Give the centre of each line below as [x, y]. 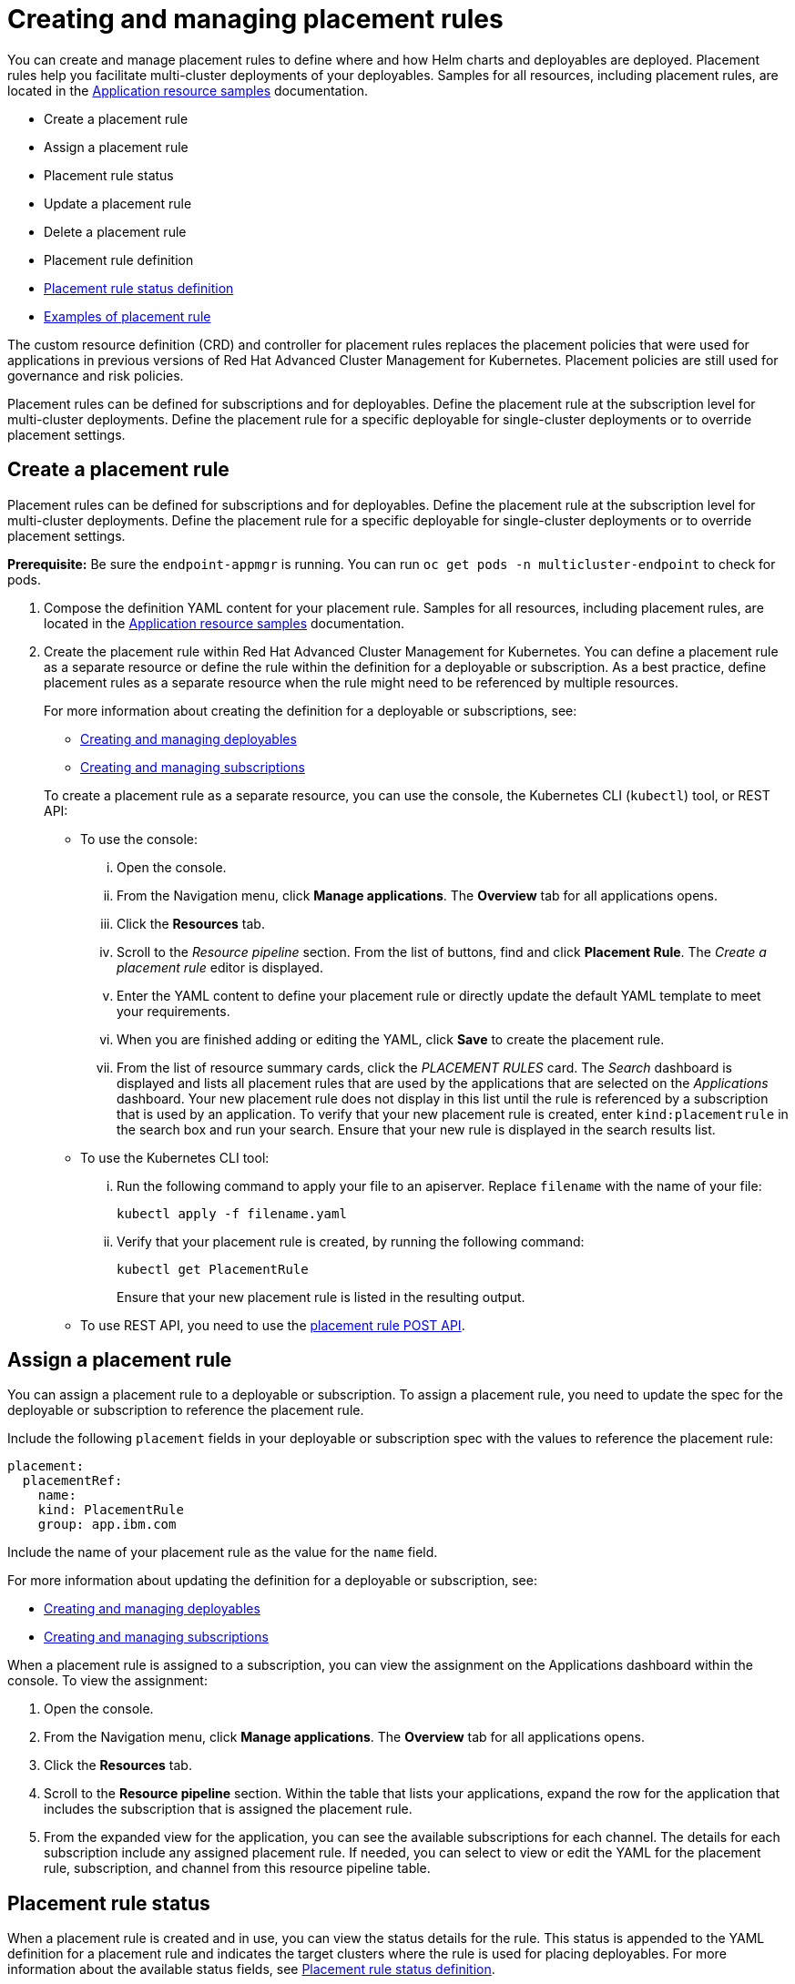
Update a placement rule [118, 203]
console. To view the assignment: [107, 1681]
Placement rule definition [119, 259]
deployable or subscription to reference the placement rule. [186, 1410]
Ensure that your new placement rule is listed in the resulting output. [321, 1297]
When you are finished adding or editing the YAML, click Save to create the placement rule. [391, 1039]
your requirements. [173, 1011]
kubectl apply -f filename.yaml [232, 1213]
